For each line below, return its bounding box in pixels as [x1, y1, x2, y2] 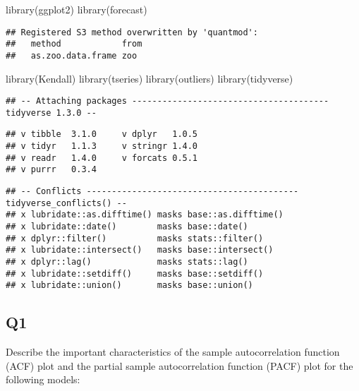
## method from [6, 39, 142, 49]
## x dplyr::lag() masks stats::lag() [6, 257, 248, 267]
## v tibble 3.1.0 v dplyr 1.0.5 [6, 129, 198, 140]
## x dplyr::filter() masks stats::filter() [6, 233, 264, 243]
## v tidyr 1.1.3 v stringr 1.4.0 [6, 141, 198, 152]
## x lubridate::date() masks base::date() [6, 222, 248, 232]
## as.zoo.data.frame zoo [6, 50, 138, 61]
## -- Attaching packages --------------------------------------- [6, 96, 329, 107]
